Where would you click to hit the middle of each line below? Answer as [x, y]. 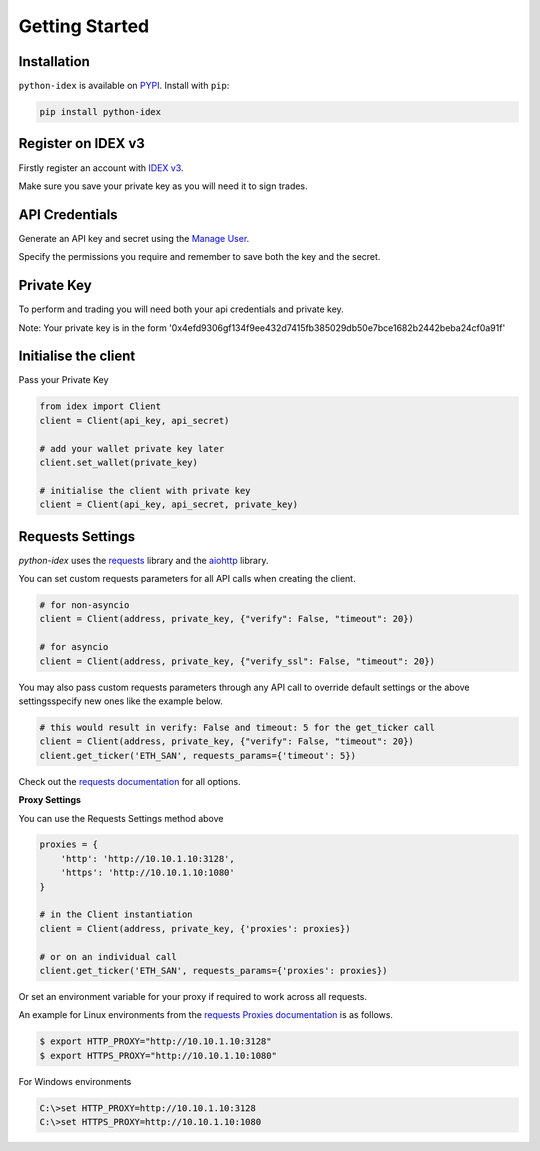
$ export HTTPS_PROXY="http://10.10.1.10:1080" [158, 1055]
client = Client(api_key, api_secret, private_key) [169, 504]
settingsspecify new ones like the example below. [121, 701]
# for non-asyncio [84, 605]
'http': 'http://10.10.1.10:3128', [147, 858]
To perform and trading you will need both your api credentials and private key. [181, 309]
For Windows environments [75, 1081]
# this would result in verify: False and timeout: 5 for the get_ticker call [237, 727]
